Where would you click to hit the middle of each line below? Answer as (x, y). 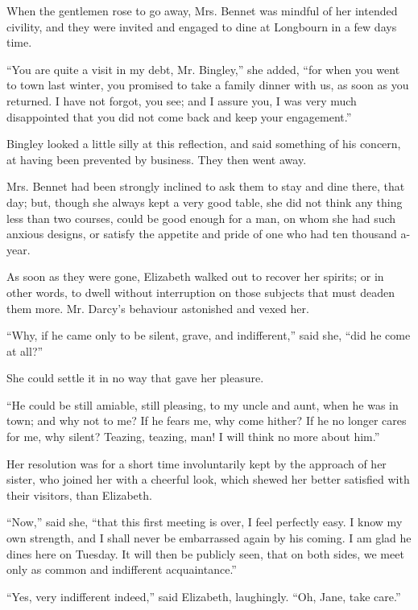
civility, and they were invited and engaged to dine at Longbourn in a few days (202, 26)
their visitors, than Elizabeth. (79, 495)
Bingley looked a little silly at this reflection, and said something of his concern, (204, 144)
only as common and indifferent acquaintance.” (122, 569)
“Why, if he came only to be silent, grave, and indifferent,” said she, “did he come (209, 335)
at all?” (25, 350)
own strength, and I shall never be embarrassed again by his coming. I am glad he (209, 538)
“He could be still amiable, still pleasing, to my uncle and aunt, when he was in (203, 404)
